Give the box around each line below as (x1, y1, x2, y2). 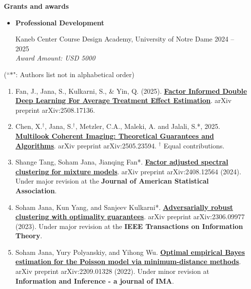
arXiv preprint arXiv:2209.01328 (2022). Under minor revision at (15, 266, 210, 276)
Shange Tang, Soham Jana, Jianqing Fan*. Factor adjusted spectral (15, 157, 229, 167)
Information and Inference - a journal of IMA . (15, 275, 174, 286)
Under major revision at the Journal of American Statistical (15, 176, 209, 186)
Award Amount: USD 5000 (15, 53, 96, 63)
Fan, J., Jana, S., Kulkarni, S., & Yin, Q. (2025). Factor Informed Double (15, 85, 247, 96)
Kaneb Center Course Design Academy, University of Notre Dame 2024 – (15, 34, 234, 44)
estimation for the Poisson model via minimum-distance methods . (15, 256, 241, 267)
